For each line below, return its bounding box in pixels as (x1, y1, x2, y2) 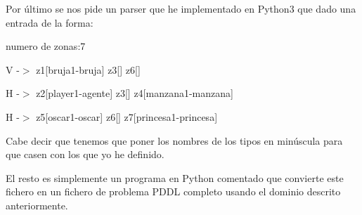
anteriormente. (6, 197, 68, 212)
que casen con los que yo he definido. (6, 147, 164, 162)
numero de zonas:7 (6, 39, 86, 53)
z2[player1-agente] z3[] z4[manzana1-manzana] (36, 86, 233, 100)
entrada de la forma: (6, 15, 93, 30)
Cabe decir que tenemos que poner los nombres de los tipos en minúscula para (6, 133, 343, 148)
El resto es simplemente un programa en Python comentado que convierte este (6, 170, 344, 185)
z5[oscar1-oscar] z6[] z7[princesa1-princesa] (36, 109, 218, 124)
